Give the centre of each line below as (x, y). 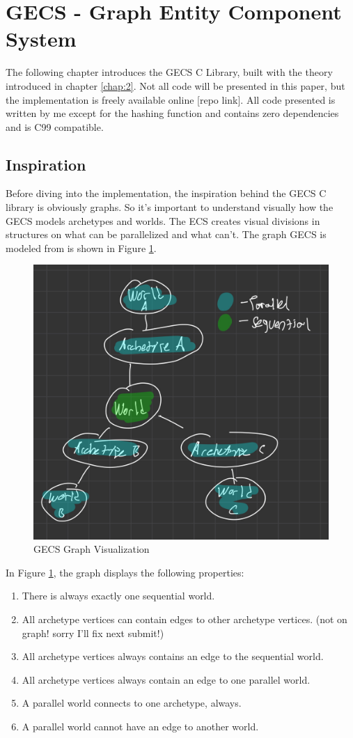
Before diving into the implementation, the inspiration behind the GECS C (166, 193)
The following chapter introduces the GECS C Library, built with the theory (169, 72)
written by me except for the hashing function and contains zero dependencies (172, 113)
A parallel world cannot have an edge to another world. (140, 726)
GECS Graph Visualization (92, 549)
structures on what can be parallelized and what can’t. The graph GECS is (166, 234)
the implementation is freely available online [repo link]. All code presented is (171, 99)
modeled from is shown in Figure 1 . (81, 248)
